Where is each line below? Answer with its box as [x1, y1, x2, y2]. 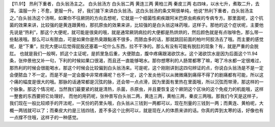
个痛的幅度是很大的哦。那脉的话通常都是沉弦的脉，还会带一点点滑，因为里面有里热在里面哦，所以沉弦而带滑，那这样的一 [9, 79, 264, 85]
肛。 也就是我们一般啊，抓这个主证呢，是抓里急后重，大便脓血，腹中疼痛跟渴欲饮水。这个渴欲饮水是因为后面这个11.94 [9, 50, 258, 56]
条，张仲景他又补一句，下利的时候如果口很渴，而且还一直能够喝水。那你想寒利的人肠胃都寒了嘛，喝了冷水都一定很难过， [9, 57, 264, 63]
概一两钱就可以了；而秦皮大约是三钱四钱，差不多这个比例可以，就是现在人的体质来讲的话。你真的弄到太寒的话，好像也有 [9, 107, 264, 113]
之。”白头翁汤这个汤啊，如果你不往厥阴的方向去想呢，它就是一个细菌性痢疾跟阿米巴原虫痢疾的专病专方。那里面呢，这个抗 [9, 15, 264, 21]
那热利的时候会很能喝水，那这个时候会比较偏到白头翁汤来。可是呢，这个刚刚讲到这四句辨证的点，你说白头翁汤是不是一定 [9, 65, 264, 71]
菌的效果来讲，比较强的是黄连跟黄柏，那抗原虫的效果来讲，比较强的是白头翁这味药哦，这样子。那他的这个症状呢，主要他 [9, 22, 264, 28]
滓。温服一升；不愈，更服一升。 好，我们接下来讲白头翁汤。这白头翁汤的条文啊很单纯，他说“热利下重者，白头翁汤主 [9, 8, 254, 14]
